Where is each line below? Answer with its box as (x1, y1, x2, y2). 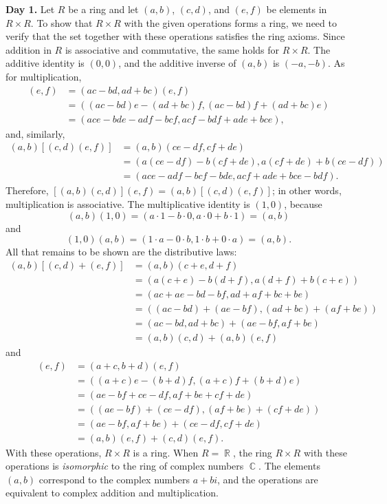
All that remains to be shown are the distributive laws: (5, 244, 237, 259)
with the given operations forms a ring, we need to (124, 15, 337, 30)
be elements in (266, 2, 327, 16)
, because (284, 196, 322, 211)
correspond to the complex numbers (38, 472, 190, 486)
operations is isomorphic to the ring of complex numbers (5, 459, 244, 473)
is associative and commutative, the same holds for (65, 42, 280, 56)
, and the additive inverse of (118, 56, 236, 70)
